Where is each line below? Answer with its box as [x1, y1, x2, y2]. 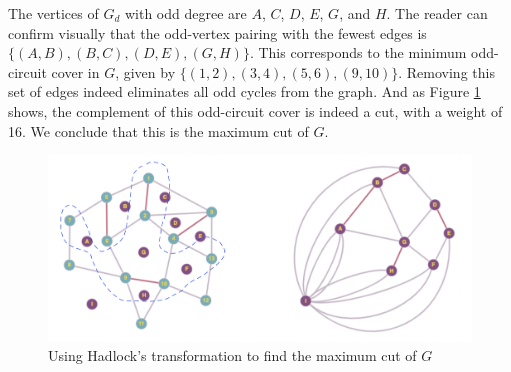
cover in [51, 61, 100, 82]
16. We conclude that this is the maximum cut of [8, 120, 309, 141]
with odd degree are [124, 3, 247, 23]
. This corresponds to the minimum [249, 42, 467, 63]
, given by [115, 61, 176, 82]
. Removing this [398, 61, 495, 82]
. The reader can [386, 3, 488, 23]
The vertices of [8, 3, 99, 23]
